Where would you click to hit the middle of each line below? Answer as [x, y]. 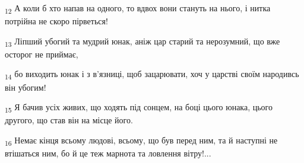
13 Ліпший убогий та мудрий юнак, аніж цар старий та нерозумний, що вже [142, 41]
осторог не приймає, [42, 54]
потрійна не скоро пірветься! [56, 21]
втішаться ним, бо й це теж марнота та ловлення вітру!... [108, 153]
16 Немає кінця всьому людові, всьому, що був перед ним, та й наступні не [141, 140]
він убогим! [26, 87]
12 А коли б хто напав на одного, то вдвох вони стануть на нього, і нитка [138, 9]
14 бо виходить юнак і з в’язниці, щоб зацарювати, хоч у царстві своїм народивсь [152, 75]
